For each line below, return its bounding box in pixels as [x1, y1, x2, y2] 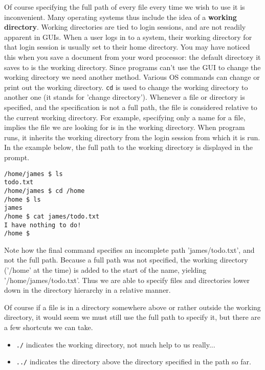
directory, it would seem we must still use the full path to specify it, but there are [4, 312, 261, 322]
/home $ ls [4, 195, 41, 203]
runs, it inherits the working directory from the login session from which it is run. [4, 132, 260, 142]
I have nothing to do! [4, 221, 81, 229]
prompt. [4, 151, 30, 162]
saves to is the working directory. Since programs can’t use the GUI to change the [4, 61, 261, 72]
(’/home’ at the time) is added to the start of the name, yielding [4, 265, 207, 275]
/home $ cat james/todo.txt [4, 212, 100, 220]
